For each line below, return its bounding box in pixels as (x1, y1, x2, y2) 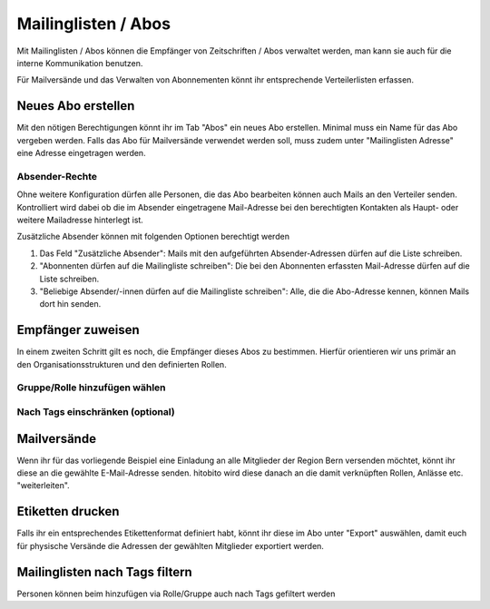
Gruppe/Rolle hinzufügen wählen (16, 381, 167, 394)
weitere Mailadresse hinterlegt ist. (16, 214, 144, 225)
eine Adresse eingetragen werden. (16, 148, 146, 159)
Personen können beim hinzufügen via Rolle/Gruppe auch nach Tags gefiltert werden (16, 588, 336, 599)
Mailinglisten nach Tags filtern (16, 564, 192, 580)
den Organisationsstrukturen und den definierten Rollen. (16, 359, 227, 369)
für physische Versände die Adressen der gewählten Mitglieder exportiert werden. (16, 540, 324, 551)
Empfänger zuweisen (16, 322, 140, 338)
